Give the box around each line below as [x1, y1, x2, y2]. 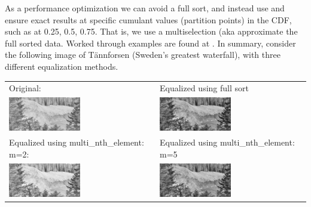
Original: [9, 82, 41, 94]
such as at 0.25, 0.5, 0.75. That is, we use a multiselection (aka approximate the [5, 25, 298, 38]
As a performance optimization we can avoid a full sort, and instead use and [5, 2, 285, 14]
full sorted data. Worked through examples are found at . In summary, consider [5, 36, 296, 49]
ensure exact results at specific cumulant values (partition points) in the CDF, [5, 13, 292, 26]
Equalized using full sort [160, 82, 249, 94]
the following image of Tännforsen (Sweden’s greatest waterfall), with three [5, 48, 280, 61]
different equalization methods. [5, 60, 118, 72]
